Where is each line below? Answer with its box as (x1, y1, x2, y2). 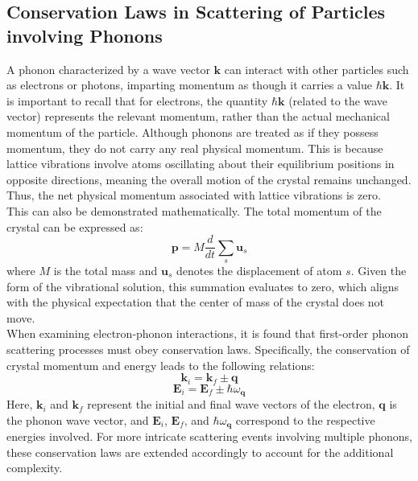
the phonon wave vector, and (6, 411, 149, 428)
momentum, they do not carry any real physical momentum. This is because (6, 139, 383, 156)
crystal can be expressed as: (6, 218, 143, 235)
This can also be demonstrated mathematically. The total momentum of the (6, 202, 382, 219)
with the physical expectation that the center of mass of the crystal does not (6, 294, 385, 310)
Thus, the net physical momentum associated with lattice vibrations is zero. (6, 187, 381, 203)
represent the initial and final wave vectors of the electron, (87, 396, 375, 413)
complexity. (6, 459, 63, 476)
